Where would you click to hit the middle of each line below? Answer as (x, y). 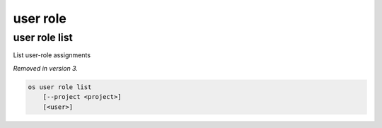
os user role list (60, 87)
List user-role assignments (52, 55)
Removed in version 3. (45, 68)
